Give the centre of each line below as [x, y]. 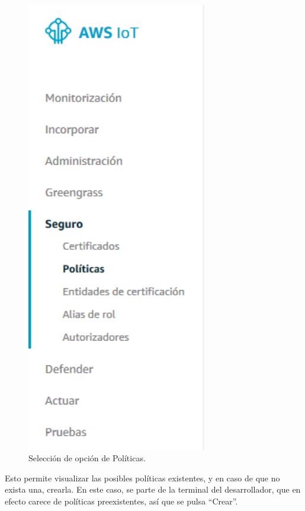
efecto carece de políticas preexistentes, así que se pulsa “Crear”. [121, 501]
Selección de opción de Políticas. [87, 458]
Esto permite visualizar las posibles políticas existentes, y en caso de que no [142, 478]
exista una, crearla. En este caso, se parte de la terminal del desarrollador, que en [153, 489]
